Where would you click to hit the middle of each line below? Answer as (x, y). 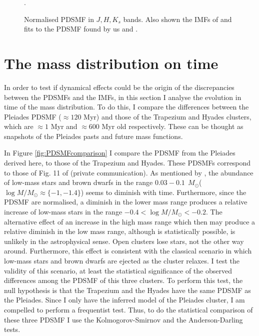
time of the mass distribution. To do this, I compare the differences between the (126, 107)
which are (19, 126)
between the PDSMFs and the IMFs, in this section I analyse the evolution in (123, 97)
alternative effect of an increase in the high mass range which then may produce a (130, 221)
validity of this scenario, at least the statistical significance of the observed (118, 270)
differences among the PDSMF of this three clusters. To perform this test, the (123, 280)
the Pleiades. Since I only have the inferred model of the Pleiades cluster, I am (124, 300)
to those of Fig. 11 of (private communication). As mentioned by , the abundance (129, 172)
